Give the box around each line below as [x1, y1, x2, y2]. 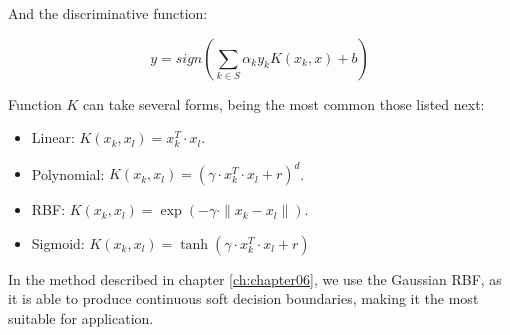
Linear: [31, 127, 75, 148]
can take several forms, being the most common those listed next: [83, 93, 485, 114]
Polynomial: [31, 163, 105, 184]
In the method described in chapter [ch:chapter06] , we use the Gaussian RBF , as [8, 268, 502, 289]
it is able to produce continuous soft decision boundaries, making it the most [8, 288, 479, 309]
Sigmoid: [31, 232, 85, 253]
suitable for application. [8, 308, 154, 329]
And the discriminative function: [8, 3, 208, 23]
